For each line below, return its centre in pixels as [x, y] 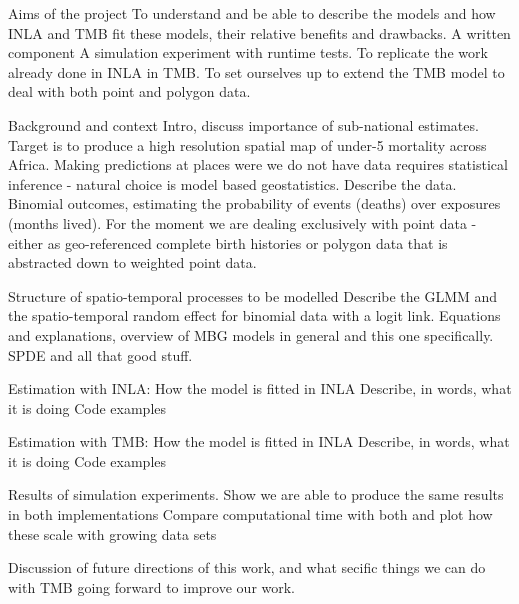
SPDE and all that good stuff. [100, 354]
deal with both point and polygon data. [129, 91]
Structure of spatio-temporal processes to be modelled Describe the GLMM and [253, 295]
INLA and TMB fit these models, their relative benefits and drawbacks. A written [259, 32]
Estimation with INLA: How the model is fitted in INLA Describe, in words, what [260, 388]
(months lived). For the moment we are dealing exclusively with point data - [242, 222]
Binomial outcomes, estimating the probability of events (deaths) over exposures [254, 203]
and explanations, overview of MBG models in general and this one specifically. [251, 334]
